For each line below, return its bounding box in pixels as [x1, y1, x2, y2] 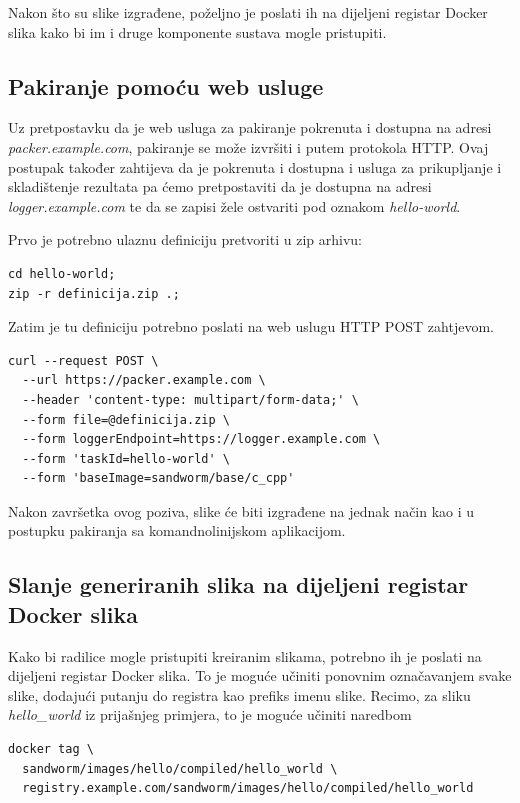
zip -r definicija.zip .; [8, 286, 180, 301]
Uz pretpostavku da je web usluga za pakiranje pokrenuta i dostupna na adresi [8, 117, 492, 138]
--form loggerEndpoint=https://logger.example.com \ [22, 432, 381, 447]
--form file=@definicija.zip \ [22, 412, 230, 427]
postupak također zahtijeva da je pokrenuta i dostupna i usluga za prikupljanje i [8, 156, 502, 177]
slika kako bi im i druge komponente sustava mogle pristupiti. [8, 21, 387, 42]
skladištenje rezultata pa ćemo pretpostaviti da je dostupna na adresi [8, 176, 432, 197]
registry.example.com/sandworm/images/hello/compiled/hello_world [22, 781, 474, 796]
